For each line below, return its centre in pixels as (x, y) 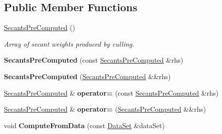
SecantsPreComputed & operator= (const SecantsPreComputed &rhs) (111, 92)
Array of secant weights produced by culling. (69, 43)
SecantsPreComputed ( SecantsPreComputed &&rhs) (87, 76)
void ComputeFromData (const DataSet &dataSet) (84, 125)
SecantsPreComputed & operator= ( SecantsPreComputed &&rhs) (105, 109)
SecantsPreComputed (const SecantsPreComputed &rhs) (94, 60)
